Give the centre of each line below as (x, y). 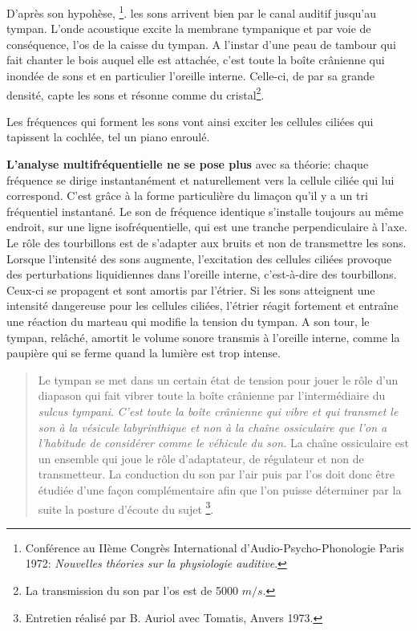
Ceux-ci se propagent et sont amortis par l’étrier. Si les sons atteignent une (191, 289)
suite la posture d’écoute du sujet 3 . (126, 507)
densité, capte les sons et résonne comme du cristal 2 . (136, 93)
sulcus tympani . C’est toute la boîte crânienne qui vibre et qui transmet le (218, 411)
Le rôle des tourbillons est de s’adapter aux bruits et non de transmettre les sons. (206, 243)
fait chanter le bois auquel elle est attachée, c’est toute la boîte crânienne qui (196, 60)
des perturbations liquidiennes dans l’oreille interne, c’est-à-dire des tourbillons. (202, 274)
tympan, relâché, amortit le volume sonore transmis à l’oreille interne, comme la (203, 337)
